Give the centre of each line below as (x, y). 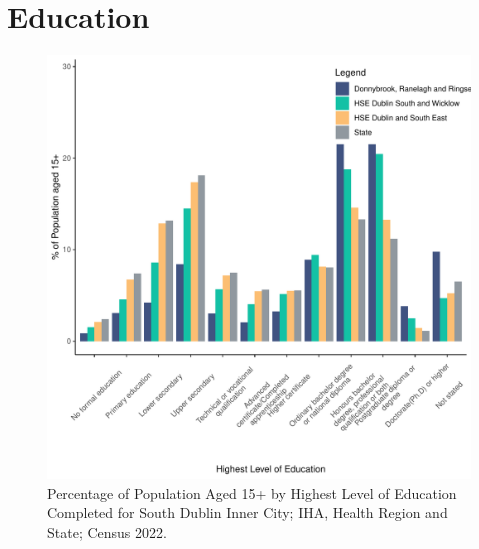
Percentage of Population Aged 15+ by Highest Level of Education (252, 492)
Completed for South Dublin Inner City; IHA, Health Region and (247, 512)
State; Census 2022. (107, 531)
